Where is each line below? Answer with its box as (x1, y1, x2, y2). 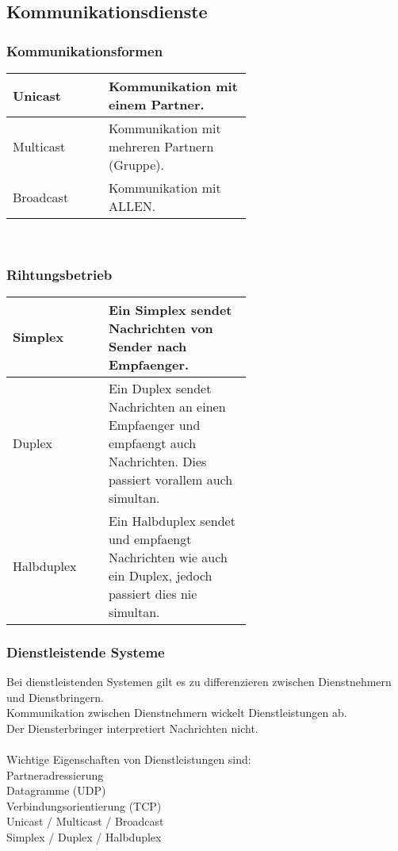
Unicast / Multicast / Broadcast (6, 813, 164, 830)
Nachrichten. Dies (108, 451, 207, 470)
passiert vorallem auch (108, 470, 233, 489)
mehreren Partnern (108, 137, 214, 155)
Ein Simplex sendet (108, 300, 232, 319)
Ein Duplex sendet (108, 378, 212, 397)
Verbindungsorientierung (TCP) (6, 797, 162, 814)
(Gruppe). (108, 155, 164, 174)
